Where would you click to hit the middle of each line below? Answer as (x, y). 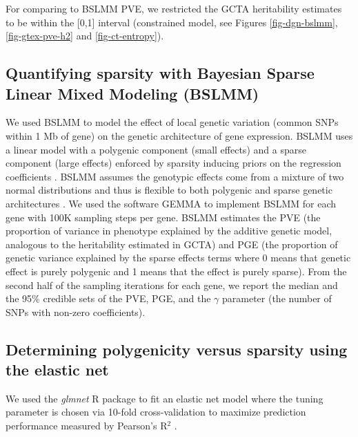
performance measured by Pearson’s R (87, 426)
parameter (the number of (277, 298)
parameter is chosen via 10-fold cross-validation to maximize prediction (156, 412)
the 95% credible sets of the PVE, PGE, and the (108, 298)
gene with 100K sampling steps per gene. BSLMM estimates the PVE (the (163, 217)
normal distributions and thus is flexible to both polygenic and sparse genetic (169, 190)
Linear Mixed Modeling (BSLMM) (132, 93)
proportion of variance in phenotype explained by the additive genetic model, (169, 231)
